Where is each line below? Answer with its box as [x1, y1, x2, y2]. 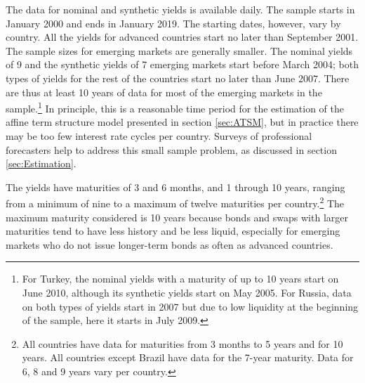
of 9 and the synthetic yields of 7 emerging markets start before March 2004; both [6, 57, 359, 72]
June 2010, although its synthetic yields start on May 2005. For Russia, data [22, 285, 352, 299]
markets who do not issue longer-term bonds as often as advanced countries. [6, 237, 333, 252]
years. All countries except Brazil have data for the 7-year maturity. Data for [22, 350, 354, 365]
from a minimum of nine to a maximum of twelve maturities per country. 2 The [6, 194, 345, 211]
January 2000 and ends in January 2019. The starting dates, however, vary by [6, 15, 341, 30]
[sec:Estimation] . [6, 156, 77, 171]
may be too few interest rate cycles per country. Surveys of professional [6, 129, 312, 143]
